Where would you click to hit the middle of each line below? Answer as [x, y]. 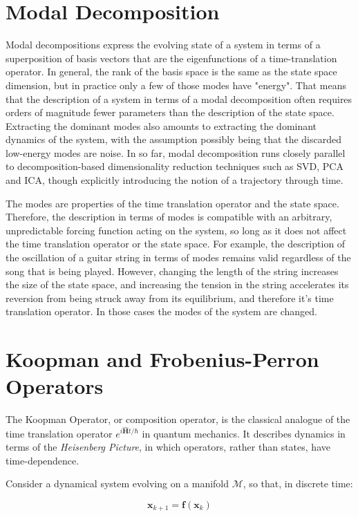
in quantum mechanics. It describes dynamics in [244, 433]
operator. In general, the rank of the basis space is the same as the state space [171, 72]
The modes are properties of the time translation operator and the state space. [172, 203]
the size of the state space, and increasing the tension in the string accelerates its [177, 284]
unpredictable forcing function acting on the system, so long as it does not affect [176, 230]
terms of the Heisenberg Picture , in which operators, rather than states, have [168, 447]
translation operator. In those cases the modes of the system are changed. [161, 311]
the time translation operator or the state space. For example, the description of [176, 244]
